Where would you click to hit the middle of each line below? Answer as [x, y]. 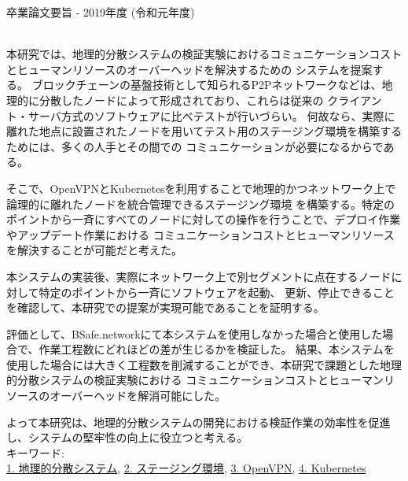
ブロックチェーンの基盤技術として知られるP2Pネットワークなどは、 [207, 85]
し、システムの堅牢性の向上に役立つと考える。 [127, 437]
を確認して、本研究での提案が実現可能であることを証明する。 [165, 307]
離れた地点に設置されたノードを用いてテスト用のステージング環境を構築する [204, 131]
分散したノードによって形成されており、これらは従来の [181, 100]
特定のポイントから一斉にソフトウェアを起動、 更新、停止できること [217, 292]
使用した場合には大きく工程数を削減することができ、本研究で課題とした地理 [204, 364]
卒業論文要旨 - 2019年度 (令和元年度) [101, 12]
